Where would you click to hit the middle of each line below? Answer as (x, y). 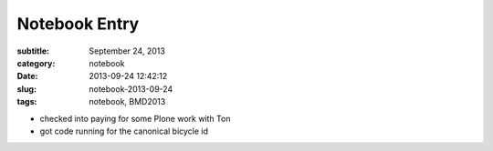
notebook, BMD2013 (127, 102)
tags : (27, 102)
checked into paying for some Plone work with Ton (135, 118)
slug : (26, 89)
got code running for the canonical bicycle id (124, 131)
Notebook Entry (78, 24)
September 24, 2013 (127, 51)
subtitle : (33, 51)
